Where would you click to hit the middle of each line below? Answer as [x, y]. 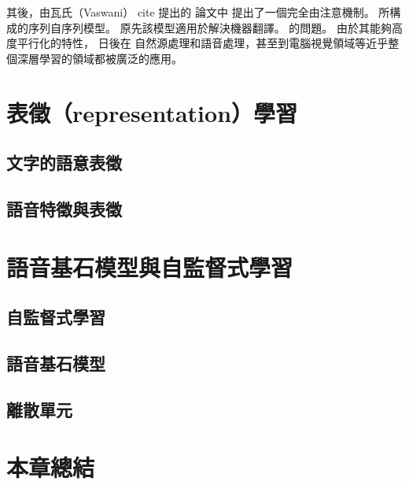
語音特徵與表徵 [64, 208]
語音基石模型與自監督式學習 [150, 267]
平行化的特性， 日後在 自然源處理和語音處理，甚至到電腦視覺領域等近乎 [203, 43]
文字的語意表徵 [64, 163]
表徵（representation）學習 [152, 112]
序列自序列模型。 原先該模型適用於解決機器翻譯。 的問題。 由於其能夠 [210, 27]
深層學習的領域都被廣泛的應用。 [99, 58]
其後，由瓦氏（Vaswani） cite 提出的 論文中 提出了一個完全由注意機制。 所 [198, 12]
